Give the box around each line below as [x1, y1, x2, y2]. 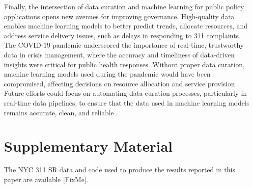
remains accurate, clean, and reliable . [4, 107, 118, 117]
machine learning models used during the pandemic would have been [4, 69, 211, 79]
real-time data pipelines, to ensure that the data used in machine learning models [4, 97, 250, 107]
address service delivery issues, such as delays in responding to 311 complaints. [4, 30, 241, 40]
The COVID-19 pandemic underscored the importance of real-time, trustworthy [4, 40, 244, 50]
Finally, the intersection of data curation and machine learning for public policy [4, 1, 244, 11]
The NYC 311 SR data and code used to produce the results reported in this [4, 164, 235, 175]
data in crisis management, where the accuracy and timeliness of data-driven [4, 49, 235, 59]
